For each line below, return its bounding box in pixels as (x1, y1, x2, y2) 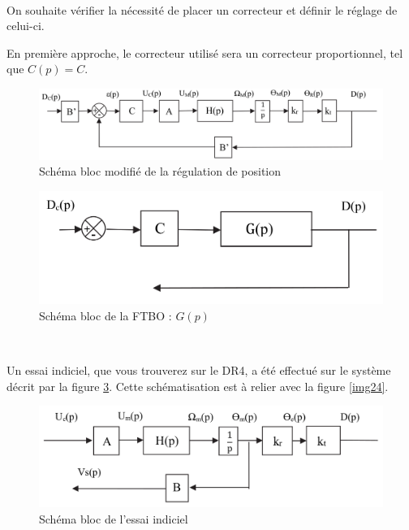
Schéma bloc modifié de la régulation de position (39, 163, 282, 180)
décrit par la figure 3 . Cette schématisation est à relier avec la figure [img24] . (6, 377, 389, 394)
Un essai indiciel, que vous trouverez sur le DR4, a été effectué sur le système (6, 362, 391, 379)
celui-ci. (6, 17, 45, 34)
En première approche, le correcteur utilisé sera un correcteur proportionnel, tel (6, 44, 403, 61)
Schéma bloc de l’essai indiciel (39, 510, 188, 527)
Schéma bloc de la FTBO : (39, 307, 172, 324)
